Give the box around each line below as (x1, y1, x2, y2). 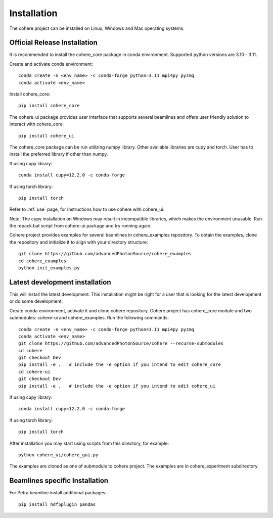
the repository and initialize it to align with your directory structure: (9, 239, 149, 245)
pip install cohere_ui (18, 133, 75, 138)
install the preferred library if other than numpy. (9, 151, 108, 157)
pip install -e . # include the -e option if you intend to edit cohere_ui (18, 383, 216, 389)
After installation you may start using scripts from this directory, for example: (9, 440, 169, 446)
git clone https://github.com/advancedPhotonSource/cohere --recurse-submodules (18, 341, 224, 346)
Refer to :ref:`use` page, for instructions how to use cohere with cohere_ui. (9, 206, 165, 212)
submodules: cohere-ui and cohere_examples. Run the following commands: (9, 315, 169, 321)
